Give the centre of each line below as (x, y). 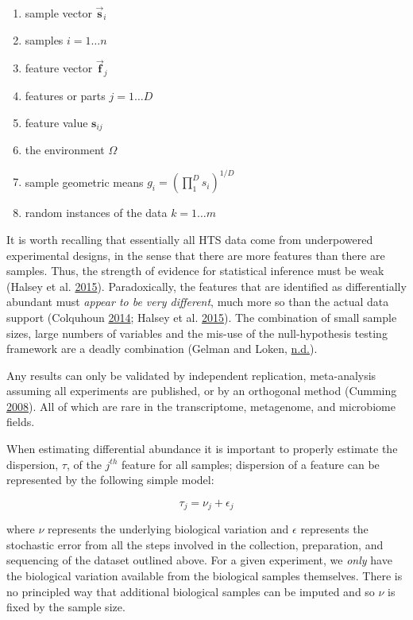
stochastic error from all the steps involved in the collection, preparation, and (195, 544)
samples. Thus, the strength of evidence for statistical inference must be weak (195, 271)
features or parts (65, 96)
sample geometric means (84, 182)
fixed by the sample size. (66, 607)
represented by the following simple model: (110, 480)
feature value (56, 122)
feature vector (59, 68)
